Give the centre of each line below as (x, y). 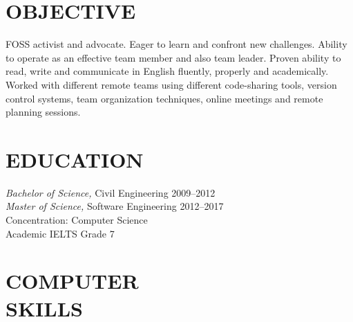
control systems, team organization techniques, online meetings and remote (164, 98)
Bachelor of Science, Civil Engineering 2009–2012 (111, 192)
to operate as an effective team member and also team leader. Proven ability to (173, 57)
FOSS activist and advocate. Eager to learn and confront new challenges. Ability (176, 44)
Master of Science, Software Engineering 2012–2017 (115, 206)
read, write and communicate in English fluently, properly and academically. (167, 71)
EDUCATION (75, 159)
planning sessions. (43, 112)
